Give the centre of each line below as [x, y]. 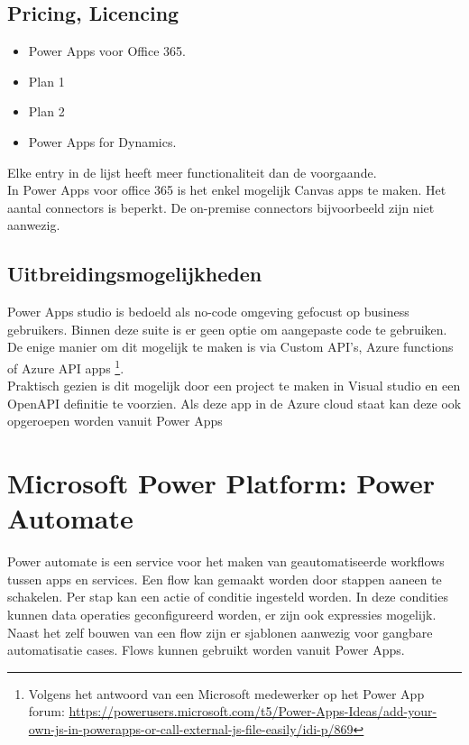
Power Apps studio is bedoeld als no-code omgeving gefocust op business [208, 312]
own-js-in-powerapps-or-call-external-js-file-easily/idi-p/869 [191, 729]
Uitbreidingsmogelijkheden [135, 274]
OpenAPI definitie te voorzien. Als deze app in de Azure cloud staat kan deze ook [234, 403]
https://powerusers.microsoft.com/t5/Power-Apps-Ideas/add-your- [253, 711]
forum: [46, 711]
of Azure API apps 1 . [66, 366]
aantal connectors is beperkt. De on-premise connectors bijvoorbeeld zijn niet [221, 207]
